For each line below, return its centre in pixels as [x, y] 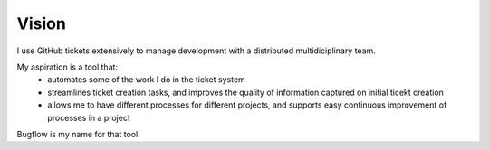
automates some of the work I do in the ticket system [147, 80]
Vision [42, 23]
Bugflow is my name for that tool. [78, 134]
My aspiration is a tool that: [67, 67]
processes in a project [89, 117]
